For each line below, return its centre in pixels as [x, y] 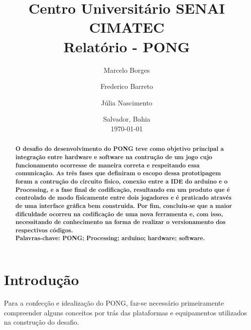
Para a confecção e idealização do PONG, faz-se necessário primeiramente [114, 303]
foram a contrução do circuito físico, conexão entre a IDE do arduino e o [121, 181]
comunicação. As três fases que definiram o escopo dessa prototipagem [118, 173]
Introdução [41, 279]
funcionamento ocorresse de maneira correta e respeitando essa [107, 165]
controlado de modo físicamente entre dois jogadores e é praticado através [123, 198]
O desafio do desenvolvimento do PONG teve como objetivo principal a [120, 149]
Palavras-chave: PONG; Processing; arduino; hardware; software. [110, 238]
